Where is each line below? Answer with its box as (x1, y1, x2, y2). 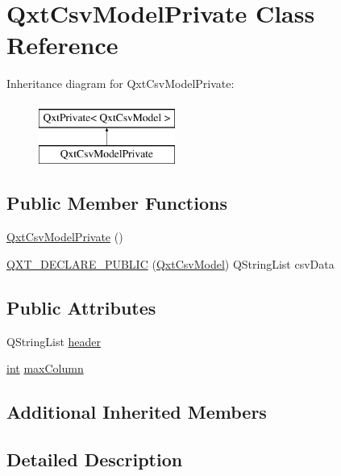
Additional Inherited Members (6, 399, 267, 424)
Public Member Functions (6, 190, 227, 215)
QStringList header (6, 332, 102, 349)
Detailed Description (6, 447, 183, 472)
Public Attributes (6, 294, 156, 319)
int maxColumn (6, 360, 84, 377)
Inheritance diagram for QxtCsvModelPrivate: (6, 75, 235, 92)
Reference (6, 28, 119, 61)
